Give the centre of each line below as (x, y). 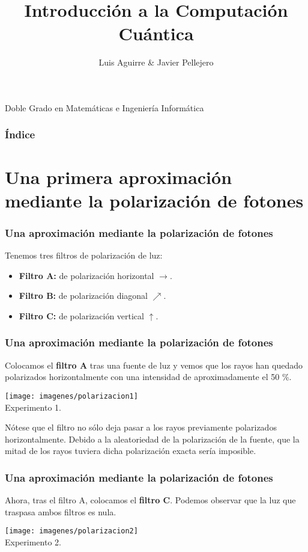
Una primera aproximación (119, 176)
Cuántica (156, 33)
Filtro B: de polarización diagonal (83, 296)
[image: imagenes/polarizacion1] (71, 396)
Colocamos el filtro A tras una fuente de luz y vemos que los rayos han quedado (154, 365)
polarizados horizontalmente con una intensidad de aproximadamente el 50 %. (148, 377)
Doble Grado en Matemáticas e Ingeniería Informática (104, 107)
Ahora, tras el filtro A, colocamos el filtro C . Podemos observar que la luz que (150, 500)
